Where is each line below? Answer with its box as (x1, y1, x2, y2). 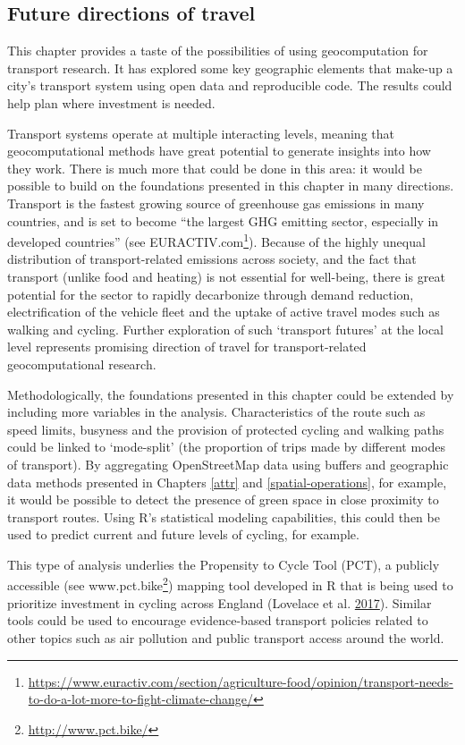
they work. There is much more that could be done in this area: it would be (7, 158, 422, 177)
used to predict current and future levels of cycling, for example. (7, 525, 359, 544)
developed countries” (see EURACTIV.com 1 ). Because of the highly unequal (7, 230, 426, 250)
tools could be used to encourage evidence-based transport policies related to (7, 611, 428, 630)
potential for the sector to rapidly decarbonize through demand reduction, (7, 284, 414, 303)
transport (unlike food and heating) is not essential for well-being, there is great (7, 267, 445, 285)
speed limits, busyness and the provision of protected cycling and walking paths (7, 419, 444, 438)
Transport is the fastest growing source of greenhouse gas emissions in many (7, 193, 425, 212)
